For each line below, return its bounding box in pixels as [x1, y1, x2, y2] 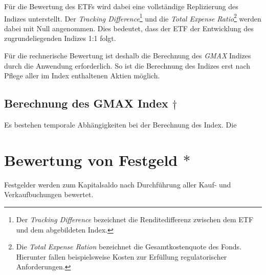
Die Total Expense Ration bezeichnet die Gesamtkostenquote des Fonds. [16, 241, 241, 252]
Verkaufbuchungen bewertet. [4, 189, 94, 200]
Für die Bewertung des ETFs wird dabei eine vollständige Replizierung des [4, 1, 238, 11]
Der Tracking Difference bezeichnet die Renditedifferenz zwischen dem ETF [16, 214, 254, 224]
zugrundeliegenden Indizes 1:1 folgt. [4, 33, 116, 44]
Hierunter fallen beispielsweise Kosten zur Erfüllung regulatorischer [16, 251, 227, 262]
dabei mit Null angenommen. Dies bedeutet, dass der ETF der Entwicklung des [4, 23, 254, 33]
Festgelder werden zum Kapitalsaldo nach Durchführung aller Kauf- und [4, 179, 231, 189]
